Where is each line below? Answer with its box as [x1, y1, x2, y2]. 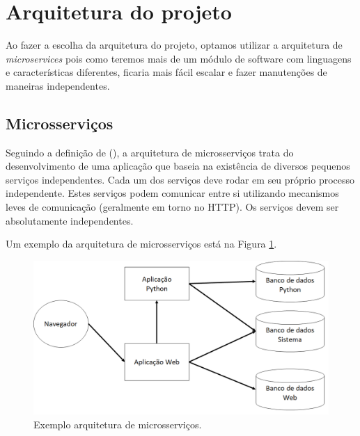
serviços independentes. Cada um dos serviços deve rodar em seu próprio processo [6, 172, 355, 186]
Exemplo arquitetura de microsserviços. [33, 417, 202, 431]
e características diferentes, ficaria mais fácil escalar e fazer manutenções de [6, 65, 327, 79]
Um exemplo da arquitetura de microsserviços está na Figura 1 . [6, 236, 277, 251]
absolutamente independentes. [6, 213, 134, 227]
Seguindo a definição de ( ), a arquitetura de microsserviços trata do [6, 145, 294, 159]
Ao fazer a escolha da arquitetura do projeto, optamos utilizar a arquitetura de [6, 38, 343, 52]
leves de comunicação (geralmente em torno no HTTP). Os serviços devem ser [6, 200, 339, 214]
